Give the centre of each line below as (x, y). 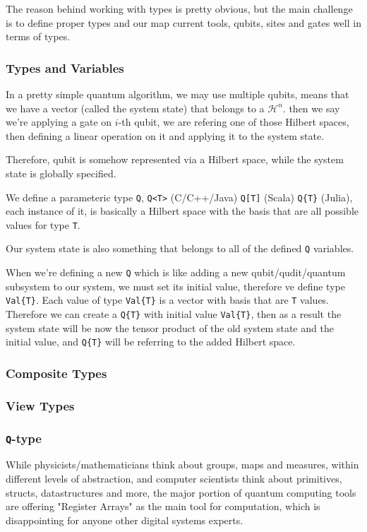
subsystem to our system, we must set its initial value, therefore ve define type (175, 286)
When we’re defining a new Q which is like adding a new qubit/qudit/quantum (176, 272)
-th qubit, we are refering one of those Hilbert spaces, (234, 122)
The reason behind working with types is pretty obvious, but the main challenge (179, 8)
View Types (40, 405)
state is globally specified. (61, 173)
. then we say (311, 108)
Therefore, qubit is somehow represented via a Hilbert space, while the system (175, 159)
